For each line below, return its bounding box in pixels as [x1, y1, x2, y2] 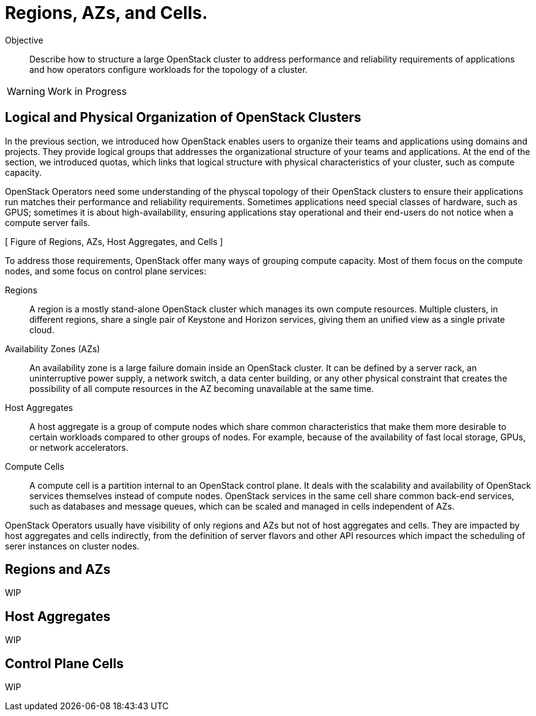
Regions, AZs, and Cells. [5, 2, 208, 23]
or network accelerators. [29, 442, 128, 453]
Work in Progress [47, 85, 127, 97]
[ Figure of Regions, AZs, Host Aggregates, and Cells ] [5, 236, 223, 247]
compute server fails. [5, 217, 91, 228]
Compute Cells [5, 461, 64, 472]
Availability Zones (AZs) [5, 343, 100, 354]
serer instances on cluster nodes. [5, 540, 140, 551]
